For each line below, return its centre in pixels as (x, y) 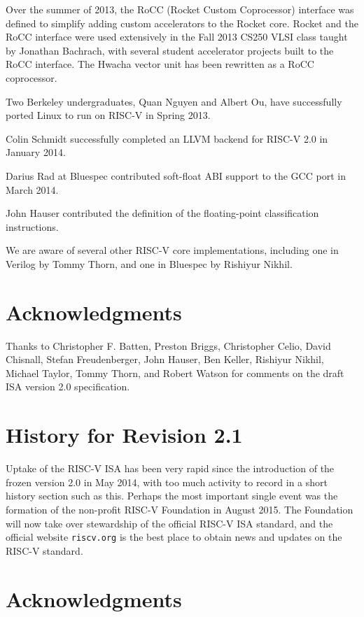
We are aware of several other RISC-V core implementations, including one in (172, 250)
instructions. (32, 226)
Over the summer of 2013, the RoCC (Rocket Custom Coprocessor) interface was (180, 9)
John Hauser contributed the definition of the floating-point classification (162, 213)
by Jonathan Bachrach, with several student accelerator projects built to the (170, 50)
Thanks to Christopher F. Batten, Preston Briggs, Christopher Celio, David (168, 345)
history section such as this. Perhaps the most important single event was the (172, 496)
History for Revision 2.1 (124, 435)
